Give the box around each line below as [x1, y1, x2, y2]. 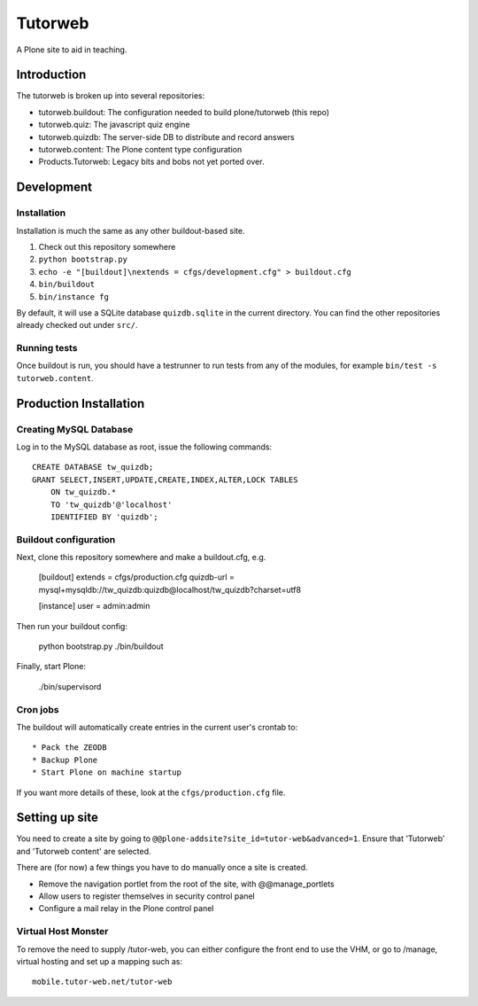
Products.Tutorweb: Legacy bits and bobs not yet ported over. [38, 156, 265, 168]
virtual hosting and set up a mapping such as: [16, 955, 183, 966]
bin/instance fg [38, 292, 110, 301]
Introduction [16, 67, 87, 82]
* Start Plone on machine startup [32, 768, 181, 777]
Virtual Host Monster [16, 925, 109, 938]
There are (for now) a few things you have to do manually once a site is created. [16, 862, 309, 873]
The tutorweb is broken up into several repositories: [16, 90, 205, 101]
